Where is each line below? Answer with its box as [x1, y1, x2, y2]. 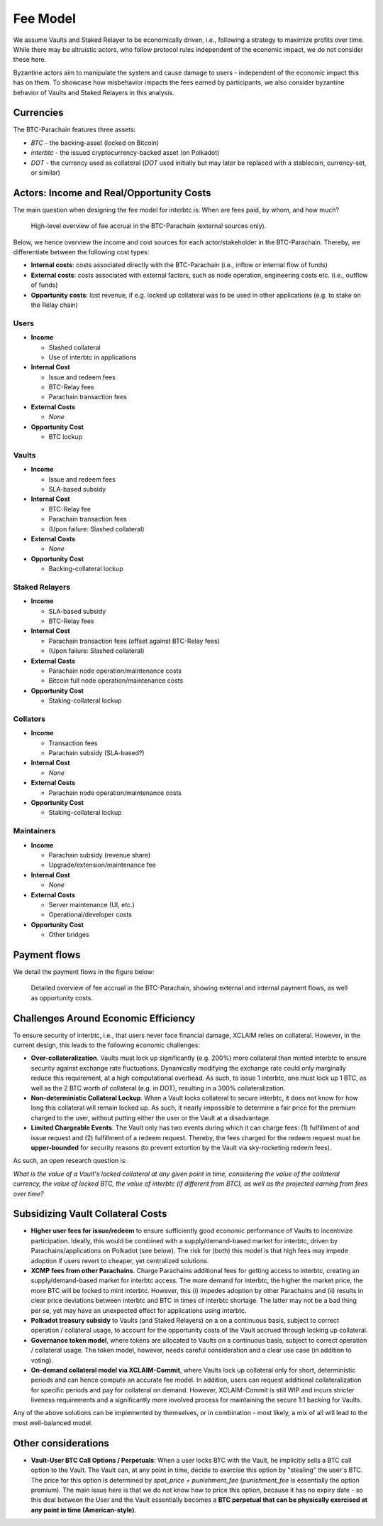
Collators [13, 714, 46, 724]
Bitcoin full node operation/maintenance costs [48, 676, 184, 685]
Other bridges [48, 931, 90, 939]
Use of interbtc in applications [48, 352, 137, 362]
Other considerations [13, 1437, 110, 1449]
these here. [13, 55, 47, 64]
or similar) [30, 168, 60, 177]
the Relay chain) [30, 301, 78, 309]
